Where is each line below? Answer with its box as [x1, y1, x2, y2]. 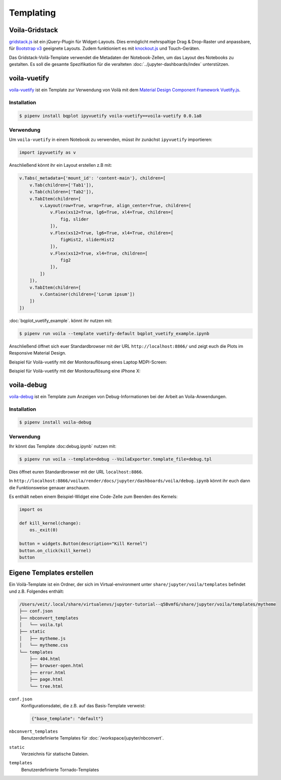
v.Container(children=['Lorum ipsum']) [39, 292, 135, 297]
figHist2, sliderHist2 [60, 237, 114, 242]
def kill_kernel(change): [19, 520, 81, 526]
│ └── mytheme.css [19, 642, 68, 648]
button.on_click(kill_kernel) [19, 548, 92, 553]
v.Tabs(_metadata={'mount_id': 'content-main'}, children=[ [19, 176, 166, 181]
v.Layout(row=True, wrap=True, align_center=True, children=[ [39, 202, 192, 208]
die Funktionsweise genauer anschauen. [9, 484, 90, 490]
